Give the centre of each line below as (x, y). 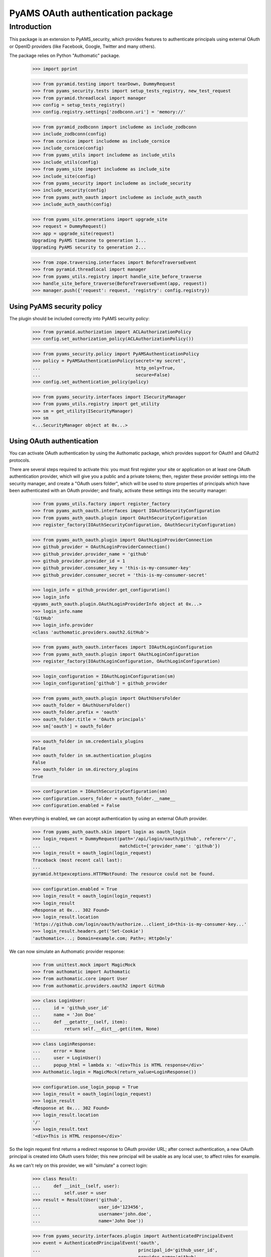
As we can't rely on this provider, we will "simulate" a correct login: (79, 1165)
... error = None (59, 1051)
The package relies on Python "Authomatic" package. (65, 56)
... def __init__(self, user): (76, 1186)
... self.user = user (70, 1193)
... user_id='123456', (88, 1207)
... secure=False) (101, 375)
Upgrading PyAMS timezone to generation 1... (89, 240)
